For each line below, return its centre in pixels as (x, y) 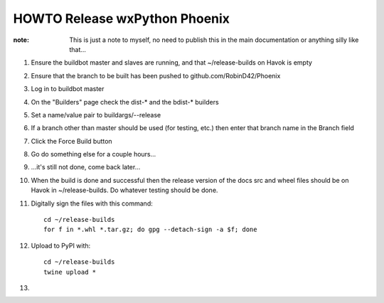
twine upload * (70, 272)
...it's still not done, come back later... (86, 167)
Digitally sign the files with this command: (92, 203)
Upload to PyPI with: (61, 245)
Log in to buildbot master (68, 89)
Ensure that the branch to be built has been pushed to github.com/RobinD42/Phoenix (156, 75)
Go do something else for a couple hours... (94, 154)
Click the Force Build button (72, 141)
